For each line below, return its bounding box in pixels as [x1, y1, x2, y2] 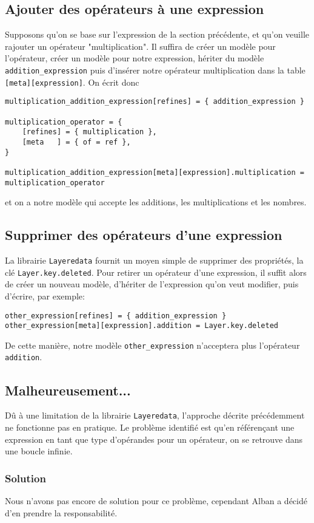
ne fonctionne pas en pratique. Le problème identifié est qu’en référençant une [5, 420, 295, 433]
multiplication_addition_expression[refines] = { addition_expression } [5, 97, 304, 106]
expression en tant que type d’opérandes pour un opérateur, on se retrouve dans [5, 432, 303, 445]
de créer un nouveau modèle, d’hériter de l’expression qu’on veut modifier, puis [5, 278, 299, 290]
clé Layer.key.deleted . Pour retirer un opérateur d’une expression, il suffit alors [5, 265, 307, 278]
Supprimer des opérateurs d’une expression [5, 225, 282, 244]
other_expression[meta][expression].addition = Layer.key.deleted [5, 321, 279, 330]
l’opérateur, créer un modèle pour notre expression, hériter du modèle [5, 52, 264, 64]
